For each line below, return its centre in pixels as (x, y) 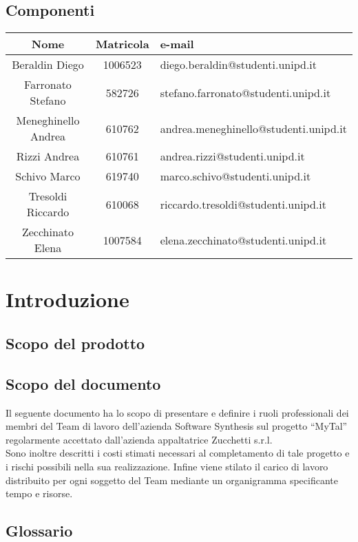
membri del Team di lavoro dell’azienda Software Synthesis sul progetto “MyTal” (177, 426)
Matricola (122, 44)
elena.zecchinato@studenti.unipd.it (243, 240)
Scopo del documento (83, 383)
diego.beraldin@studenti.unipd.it (239, 65)
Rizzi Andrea (48, 156)
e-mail (177, 44)
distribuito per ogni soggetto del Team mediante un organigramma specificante (172, 480)
